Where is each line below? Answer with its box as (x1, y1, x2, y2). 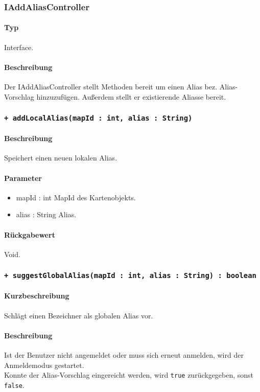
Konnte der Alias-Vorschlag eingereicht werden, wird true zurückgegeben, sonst (4, 370, 254, 380)
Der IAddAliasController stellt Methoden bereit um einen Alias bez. (4, 81, 218, 92)
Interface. (4, 41, 34, 52)
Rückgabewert (4, 229, 55, 240)
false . (4, 379, 25, 390)
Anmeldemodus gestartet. (4, 359, 84, 370)
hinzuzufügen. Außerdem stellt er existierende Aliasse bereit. (36, 91, 226, 102)
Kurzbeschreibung (4, 290, 69, 301)
